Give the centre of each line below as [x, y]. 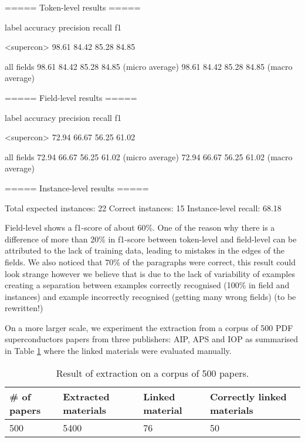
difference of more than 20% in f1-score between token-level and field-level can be [151, 239]
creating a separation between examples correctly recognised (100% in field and [147, 285]
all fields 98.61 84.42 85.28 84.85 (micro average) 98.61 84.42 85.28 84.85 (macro [149, 66]
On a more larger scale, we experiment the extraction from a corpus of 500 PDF [149, 327]
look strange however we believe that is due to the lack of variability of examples [150, 273]
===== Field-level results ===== [71, 97]
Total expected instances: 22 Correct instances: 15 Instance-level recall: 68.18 [143, 207]
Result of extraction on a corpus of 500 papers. [152, 373]
